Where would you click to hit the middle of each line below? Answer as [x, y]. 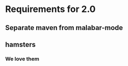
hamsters [21, 44]
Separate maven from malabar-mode [64, 28]
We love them [22, 58]
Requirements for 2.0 [50, 9]
